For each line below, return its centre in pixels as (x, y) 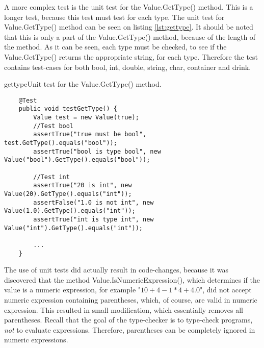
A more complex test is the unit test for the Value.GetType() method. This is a (129, 7)
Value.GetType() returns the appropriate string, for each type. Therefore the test (131, 56)
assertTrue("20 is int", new (83, 185)
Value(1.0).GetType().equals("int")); (70, 211)
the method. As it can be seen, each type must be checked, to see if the (115, 47)
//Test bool (54, 126)
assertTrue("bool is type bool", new (97, 151)
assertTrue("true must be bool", (90, 134)
